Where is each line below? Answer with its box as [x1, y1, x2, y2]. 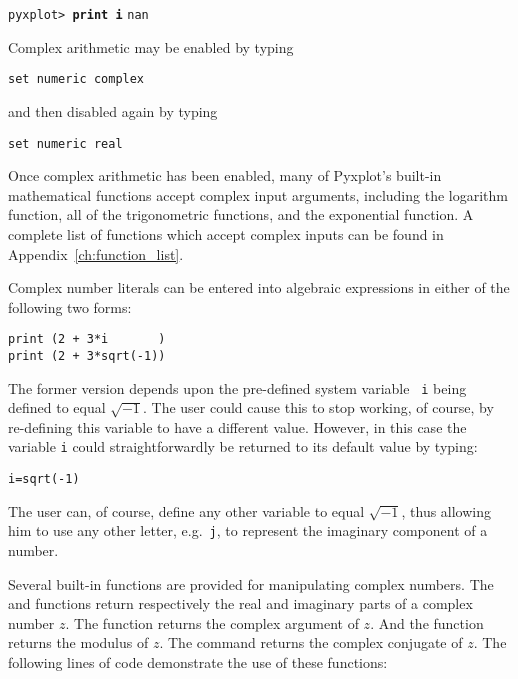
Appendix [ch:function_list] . [8, 243, 184, 264]
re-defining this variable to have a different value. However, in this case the [8, 416, 467, 437]
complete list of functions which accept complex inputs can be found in [8, 223, 444, 244]
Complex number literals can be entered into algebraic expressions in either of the [8, 277, 510, 298]
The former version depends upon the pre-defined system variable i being [8, 377, 467, 398]
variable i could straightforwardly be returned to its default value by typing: [8, 436, 478, 457]
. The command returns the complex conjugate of [159, 632, 463, 653]
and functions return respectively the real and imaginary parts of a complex [8, 593, 473, 614]
